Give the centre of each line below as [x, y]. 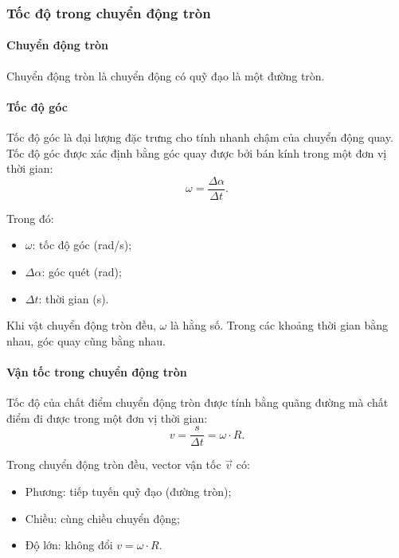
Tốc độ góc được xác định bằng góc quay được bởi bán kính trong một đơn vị [197, 152]
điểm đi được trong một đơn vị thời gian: [107, 418]
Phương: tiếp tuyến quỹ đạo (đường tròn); [128, 492]
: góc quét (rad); [82, 272]
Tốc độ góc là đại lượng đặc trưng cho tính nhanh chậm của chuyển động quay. [200, 137]
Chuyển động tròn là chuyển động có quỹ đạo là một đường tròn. [166, 75]
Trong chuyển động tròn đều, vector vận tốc [114, 464]
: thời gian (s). [74, 298]
